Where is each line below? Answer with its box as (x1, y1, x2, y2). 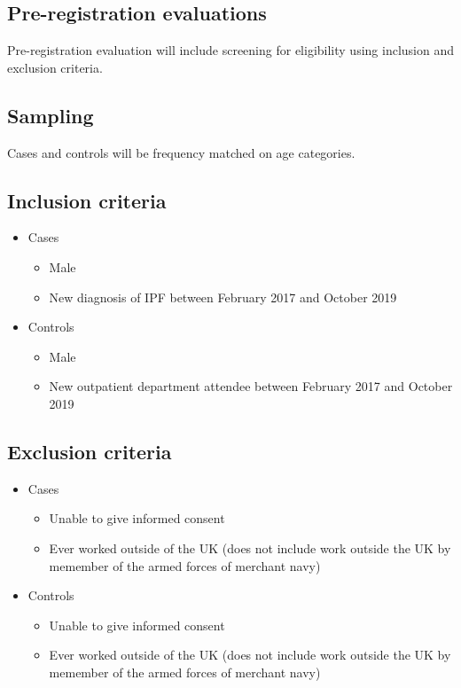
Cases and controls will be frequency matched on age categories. (7, 143, 356, 161)
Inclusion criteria (7, 186, 167, 214)
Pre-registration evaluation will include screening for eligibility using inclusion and (7, 41, 454, 59)
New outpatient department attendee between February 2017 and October (49, 377, 453, 395)
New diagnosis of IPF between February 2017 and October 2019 (49, 287, 397, 306)
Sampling (7, 101, 94, 129)
